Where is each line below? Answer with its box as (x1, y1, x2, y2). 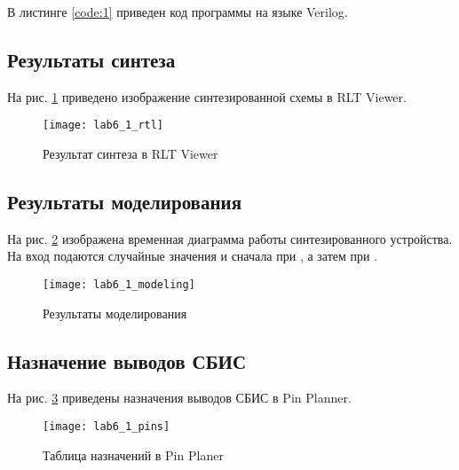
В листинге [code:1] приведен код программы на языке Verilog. (7, 3, 348, 20)
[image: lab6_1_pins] (43, 420, 170, 434)
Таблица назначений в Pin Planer (43, 445, 224, 464)
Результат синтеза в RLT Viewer (43, 145, 218, 163)
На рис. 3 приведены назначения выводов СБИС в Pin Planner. (7, 388, 352, 407)
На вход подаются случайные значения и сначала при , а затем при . (7, 247, 378, 265)
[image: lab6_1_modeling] (43, 278, 195, 292)
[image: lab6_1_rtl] (43, 119, 164, 132)
